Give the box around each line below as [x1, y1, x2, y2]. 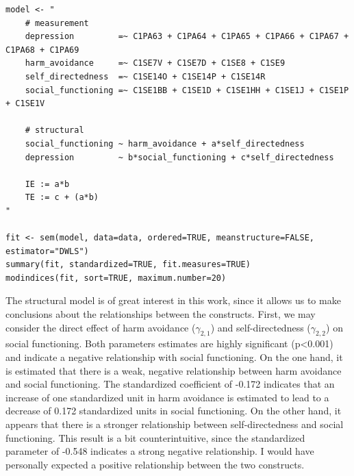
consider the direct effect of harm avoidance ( [5, 320, 196, 334]
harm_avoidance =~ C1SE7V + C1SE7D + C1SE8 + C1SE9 [25, 58, 286, 68]
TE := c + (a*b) [25, 192, 99, 203]
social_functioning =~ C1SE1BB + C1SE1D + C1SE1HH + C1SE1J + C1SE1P [25, 85, 349, 95]
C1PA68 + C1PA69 [5, 45, 79, 55]
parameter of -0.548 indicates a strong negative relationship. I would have [5, 444, 314, 458]
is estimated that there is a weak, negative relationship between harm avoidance [5, 363, 342, 377]
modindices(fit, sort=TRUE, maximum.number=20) [5, 273, 227, 283]
